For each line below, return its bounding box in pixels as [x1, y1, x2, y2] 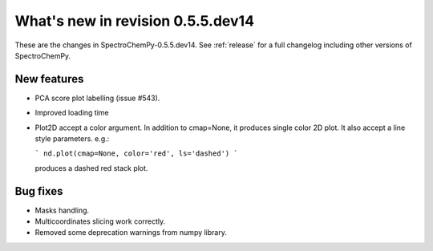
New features [14, 72, 84, 86]
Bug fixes [14, 184, 63, 198]
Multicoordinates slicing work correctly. [34, 217, 166, 226]
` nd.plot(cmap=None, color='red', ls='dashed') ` [34, 149, 238, 158]
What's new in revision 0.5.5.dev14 [14, 12, 255, 30]
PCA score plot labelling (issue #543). [34, 93, 160, 103]
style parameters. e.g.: [34, 134, 110, 144]
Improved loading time [34, 108, 109, 118]
